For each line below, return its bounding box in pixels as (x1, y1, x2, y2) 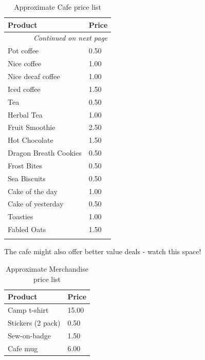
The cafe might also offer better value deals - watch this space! (4, 246, 201, 257)
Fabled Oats (8, 224, 46, 235)
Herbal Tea (8, 109, 43, 120)
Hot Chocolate (8, 135, 53, 145)
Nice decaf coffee (8, 70, 60, 81)
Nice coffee (8, 58, 42, 69)
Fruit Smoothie (8, 122, 55, 132)
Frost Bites (8, 160, 43, 170)
